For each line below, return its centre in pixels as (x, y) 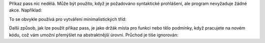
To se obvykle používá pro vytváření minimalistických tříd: (68, 19)
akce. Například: (26, 10)
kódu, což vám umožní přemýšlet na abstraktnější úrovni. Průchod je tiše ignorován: (94, 35)
